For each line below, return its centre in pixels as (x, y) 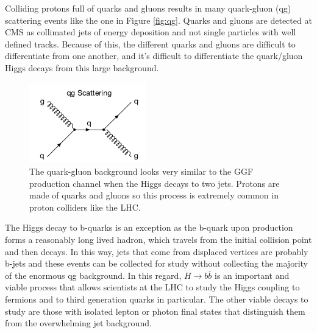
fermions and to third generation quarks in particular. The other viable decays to (157, 299)
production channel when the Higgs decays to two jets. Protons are (155, 183)
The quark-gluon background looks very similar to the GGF (141, 171)
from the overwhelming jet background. (78, 323)
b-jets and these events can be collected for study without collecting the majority (156, 263)
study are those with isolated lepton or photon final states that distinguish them (155, 311)
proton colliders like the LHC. (85, 207)
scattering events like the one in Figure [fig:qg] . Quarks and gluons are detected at (158, 20)
